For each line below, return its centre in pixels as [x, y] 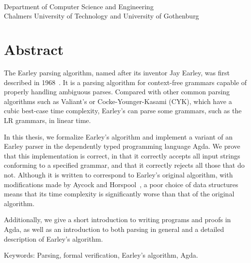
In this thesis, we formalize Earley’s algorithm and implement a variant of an [118, 136]
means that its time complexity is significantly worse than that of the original [119, 194]
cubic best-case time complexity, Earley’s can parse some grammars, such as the [123, 111]
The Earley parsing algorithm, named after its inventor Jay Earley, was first [117, 73]
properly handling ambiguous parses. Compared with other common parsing [117, 92]
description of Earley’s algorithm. [54, 238]
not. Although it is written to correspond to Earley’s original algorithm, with [118, 175]
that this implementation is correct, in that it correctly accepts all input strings [122, 155]
